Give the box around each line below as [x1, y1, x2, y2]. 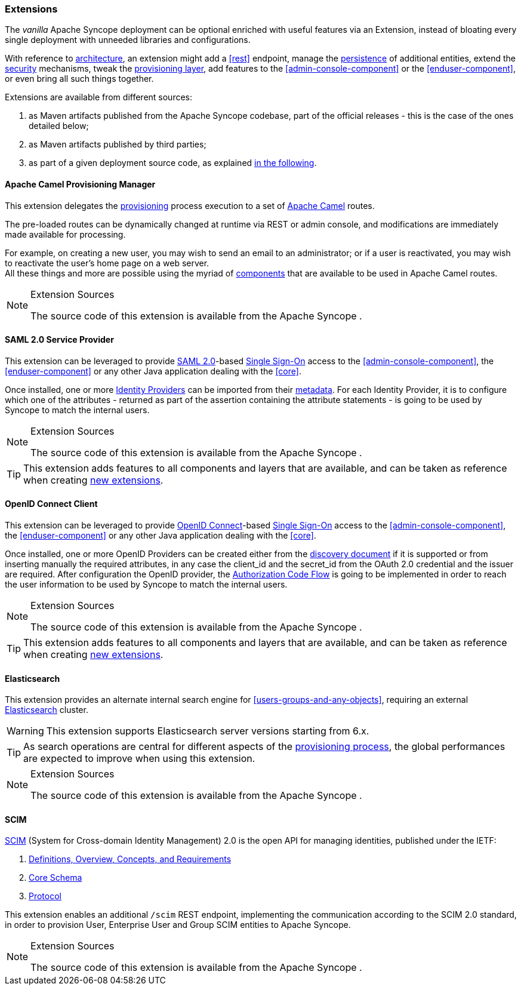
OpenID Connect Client [5, 499, 98, 509]
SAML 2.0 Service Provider [5, 334, 114, 345]
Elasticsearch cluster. [5, 705, 88, 715]
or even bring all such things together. [5, 73, 154, 84]
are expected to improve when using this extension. [23, 752, 255, 765]
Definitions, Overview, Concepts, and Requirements [29, 854, 232, 865]
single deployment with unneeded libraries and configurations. [5, 35, 251, 45]
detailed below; [29, 121, 89, 131]
